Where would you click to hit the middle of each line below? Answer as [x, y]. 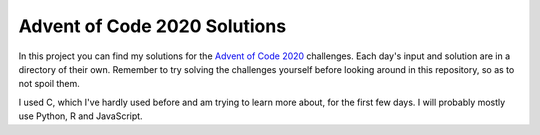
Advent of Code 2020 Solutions [152, 26]
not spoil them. [49, 84]
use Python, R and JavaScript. [81, 116]
